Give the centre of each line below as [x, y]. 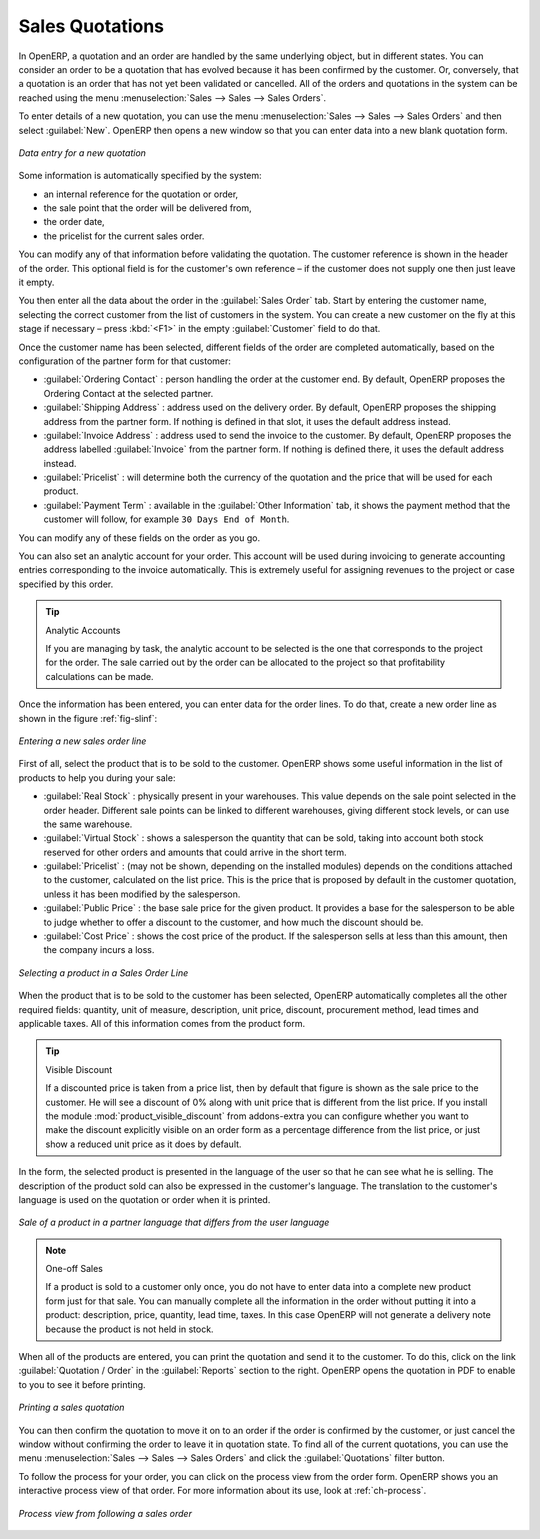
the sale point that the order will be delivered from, [147, 208]
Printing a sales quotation [71, 1407]
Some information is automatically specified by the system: [140, 176]
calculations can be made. [99, 676]
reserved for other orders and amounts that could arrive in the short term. [195, 852]
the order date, [74, 222]
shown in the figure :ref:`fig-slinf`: [88, 718]
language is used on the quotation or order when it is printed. [144, 1199]
